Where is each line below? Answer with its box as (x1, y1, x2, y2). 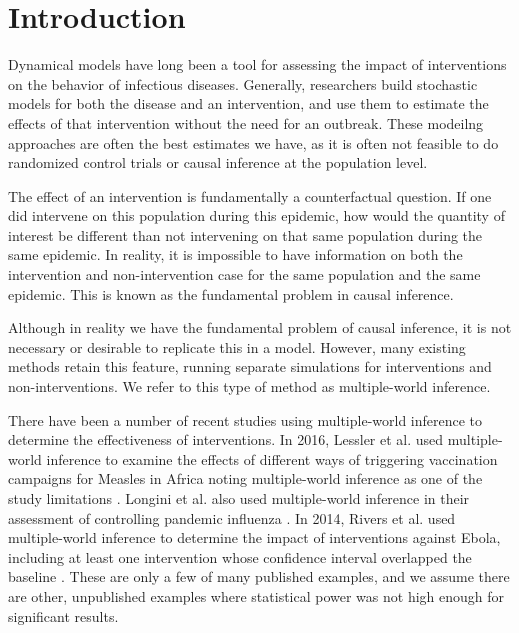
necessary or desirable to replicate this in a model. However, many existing (8, 336, 466, 357)
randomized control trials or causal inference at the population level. (8, 152, 428, 173)
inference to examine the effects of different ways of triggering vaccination (46, 448, 498, 469)
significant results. (8, 605, 119, 626)
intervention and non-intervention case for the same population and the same (8, 264, 481, 285)
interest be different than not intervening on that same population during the (8, 224, 483, 245)
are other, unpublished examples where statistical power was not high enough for (8, 585, 505, 606)
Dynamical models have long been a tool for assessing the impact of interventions (8, 54, 507, 75)
